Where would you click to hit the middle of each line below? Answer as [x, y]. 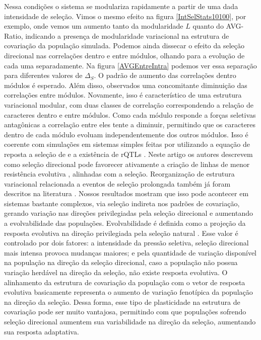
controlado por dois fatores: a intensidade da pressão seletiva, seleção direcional [126, 243]
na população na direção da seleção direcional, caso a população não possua [121, 262]
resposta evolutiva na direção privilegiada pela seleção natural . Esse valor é [121, 233]
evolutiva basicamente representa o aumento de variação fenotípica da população [128, 292]
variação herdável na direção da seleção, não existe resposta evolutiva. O [116, 272]
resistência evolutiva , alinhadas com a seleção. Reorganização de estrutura [119, 174]
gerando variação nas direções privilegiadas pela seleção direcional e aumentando [128, 213]
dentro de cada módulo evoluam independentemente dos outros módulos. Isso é [126, 134]
